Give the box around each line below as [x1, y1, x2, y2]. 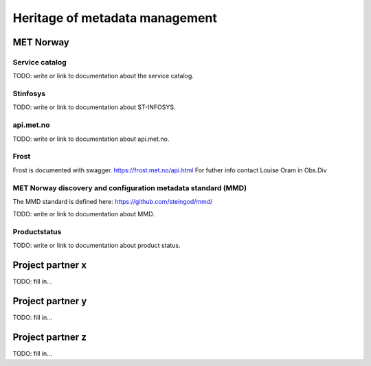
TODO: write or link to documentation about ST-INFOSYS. [12, 103, 176, 111]
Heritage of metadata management [12, 10, 218, 25]
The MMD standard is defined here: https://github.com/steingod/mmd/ [12, 197, 213, 205]
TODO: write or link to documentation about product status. [12, 241, 181, 250]
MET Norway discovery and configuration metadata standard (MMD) [12, 183, 247, 192]
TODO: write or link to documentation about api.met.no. [12, 135, 170, 143]
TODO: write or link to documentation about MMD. [12, 210, 155, 218]
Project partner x [12, 260, 87, 271]
